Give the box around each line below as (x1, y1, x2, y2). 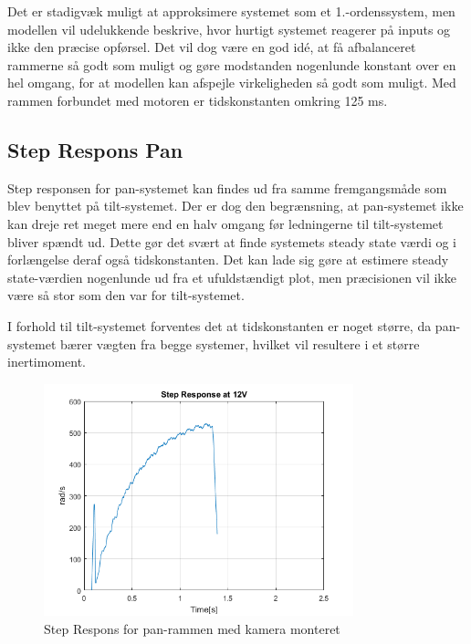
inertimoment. (7, 352, 86, 371)
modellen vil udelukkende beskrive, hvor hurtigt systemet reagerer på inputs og (7, 19, 451, 38)
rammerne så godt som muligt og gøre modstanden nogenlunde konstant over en (7, 55, 456, 74)
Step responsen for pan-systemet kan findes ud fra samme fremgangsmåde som (7, 178, 447, 197)
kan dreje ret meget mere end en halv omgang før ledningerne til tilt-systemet (7, 213, 444, 233)
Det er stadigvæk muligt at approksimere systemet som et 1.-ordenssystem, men (7, 2, 455, 20)
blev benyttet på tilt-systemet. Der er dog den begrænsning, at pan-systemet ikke (7, 196, 464, 215)
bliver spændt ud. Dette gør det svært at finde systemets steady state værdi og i (7, 232, 457, 251)
